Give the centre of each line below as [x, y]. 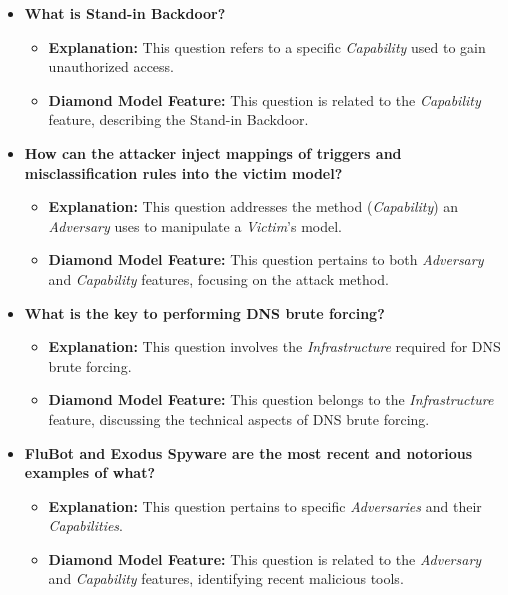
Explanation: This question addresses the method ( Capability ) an [253, 206]
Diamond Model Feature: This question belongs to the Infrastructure [271, 399]
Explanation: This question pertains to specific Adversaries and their [265, 505]
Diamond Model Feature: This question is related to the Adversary [265, 558]
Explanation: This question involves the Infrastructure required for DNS [274, 346]
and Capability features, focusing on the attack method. [218, 278]
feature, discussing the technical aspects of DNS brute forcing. [239, 418]
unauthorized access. [111, 66]
